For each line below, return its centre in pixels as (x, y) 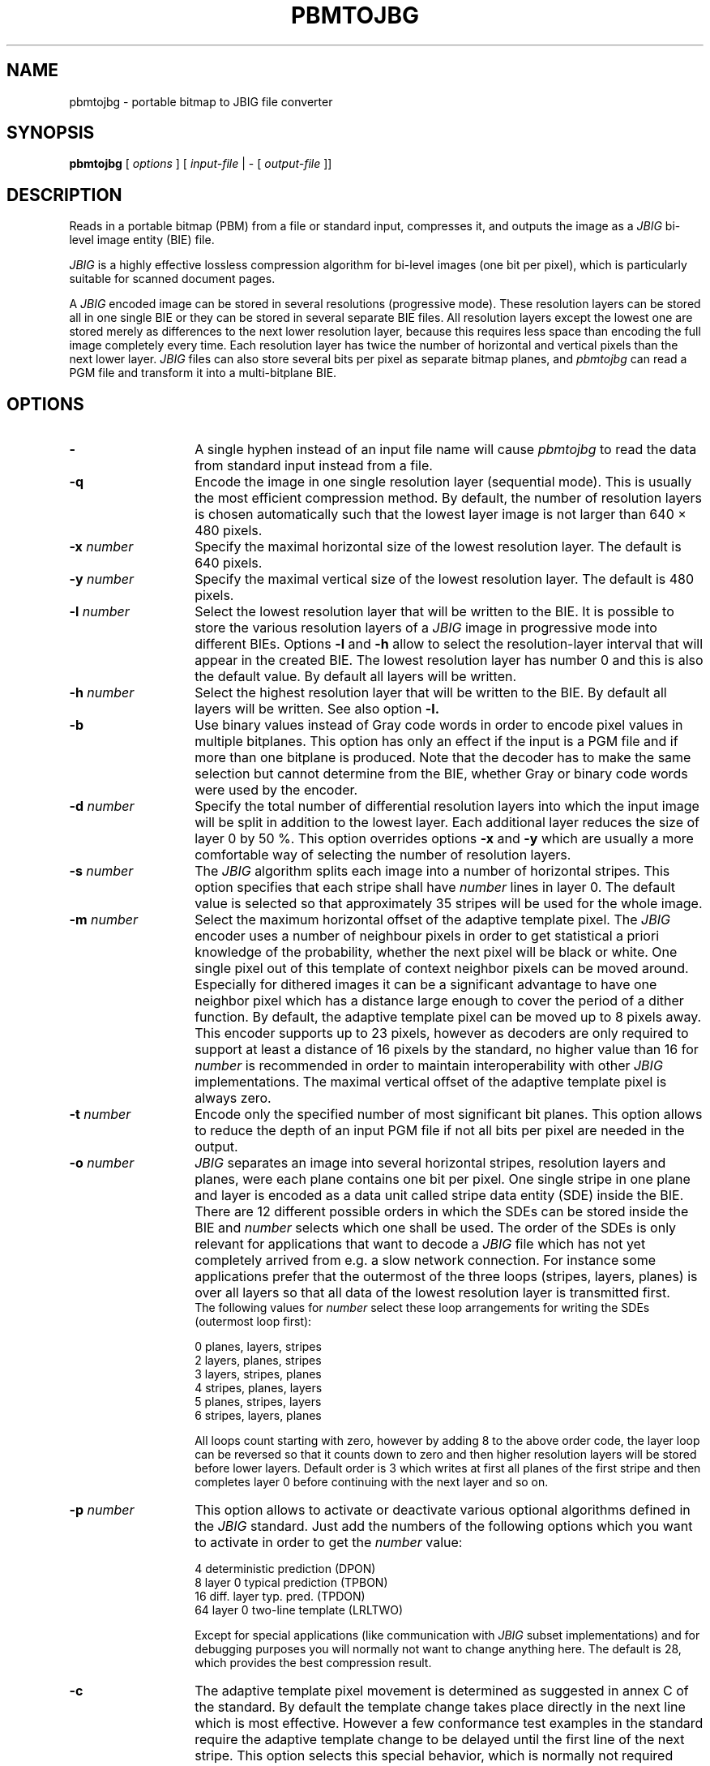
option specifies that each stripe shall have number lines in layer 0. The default (435, 887)
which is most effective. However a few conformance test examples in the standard (449, 1723)
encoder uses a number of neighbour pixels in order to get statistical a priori (427, 936)
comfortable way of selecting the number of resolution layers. (383, 855)
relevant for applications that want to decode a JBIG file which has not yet (420, 1244)
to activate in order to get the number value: (329, 1543)
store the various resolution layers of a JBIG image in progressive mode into (426, 628)
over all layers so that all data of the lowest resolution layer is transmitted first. (432, 1293)
